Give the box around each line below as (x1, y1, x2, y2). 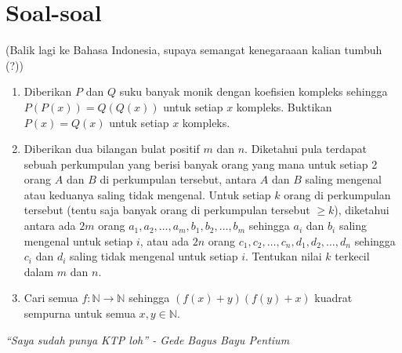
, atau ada (139, 232, 190, 249)
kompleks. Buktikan (236, 98, 332, 115)
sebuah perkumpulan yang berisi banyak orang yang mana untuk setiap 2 (24, 155, 378, 172)
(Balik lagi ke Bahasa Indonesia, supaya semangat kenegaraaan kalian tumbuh (5, 42, 382, 58)
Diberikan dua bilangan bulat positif (24, 140, 200, 157)
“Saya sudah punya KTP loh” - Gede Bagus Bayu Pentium (5, 331, 290, 348)
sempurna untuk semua (24, 305, 136, 322)
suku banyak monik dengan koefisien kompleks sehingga (119, 83, 388, 100)
